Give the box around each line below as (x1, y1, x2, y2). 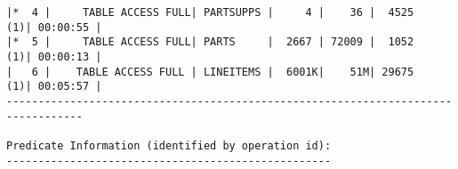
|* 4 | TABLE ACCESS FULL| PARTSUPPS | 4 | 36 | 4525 (6, 6, 414, 19)
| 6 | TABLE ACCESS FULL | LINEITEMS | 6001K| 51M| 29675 (6, 65, 414, 78)
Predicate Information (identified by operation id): (6, 139, 332, 152)
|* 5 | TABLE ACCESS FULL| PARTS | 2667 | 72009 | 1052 (6, 36, 414, 49)
